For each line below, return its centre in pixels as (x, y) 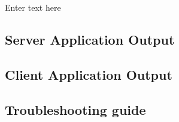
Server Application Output (90, 39)
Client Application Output (89, 74)
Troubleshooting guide (75, 109)
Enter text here (33, 7)
